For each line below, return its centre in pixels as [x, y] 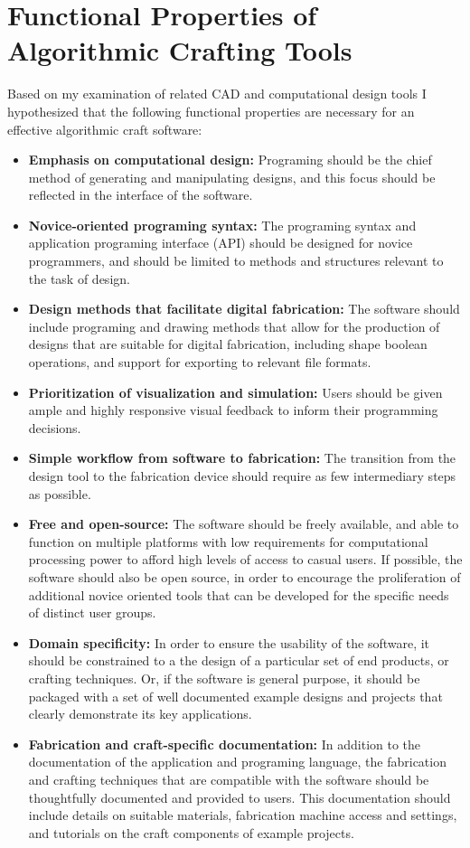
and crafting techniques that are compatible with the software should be [229, 779]
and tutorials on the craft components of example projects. [191, 832]
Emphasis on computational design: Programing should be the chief [230, 160]
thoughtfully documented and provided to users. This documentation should [240, 797]
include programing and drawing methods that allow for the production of [234, 326]
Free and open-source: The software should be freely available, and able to [244, 524]
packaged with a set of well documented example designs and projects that [235, 696]
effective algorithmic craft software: [105, 129]
